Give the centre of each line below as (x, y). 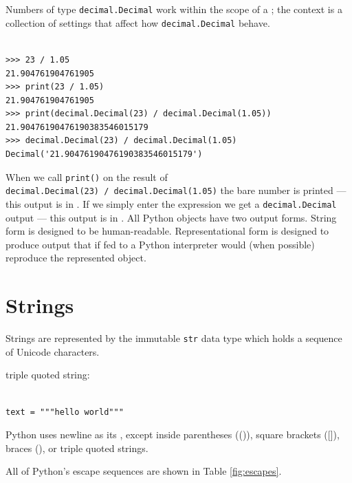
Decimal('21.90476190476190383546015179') (104, 154)
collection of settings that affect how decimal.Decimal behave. (138, 22)
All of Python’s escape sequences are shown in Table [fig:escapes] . (144, 471)
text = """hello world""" (65, 412)
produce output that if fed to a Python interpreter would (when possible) (160, 244)
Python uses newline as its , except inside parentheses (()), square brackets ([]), (173, 434)
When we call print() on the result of (87, 176)
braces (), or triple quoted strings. (77, 448)
